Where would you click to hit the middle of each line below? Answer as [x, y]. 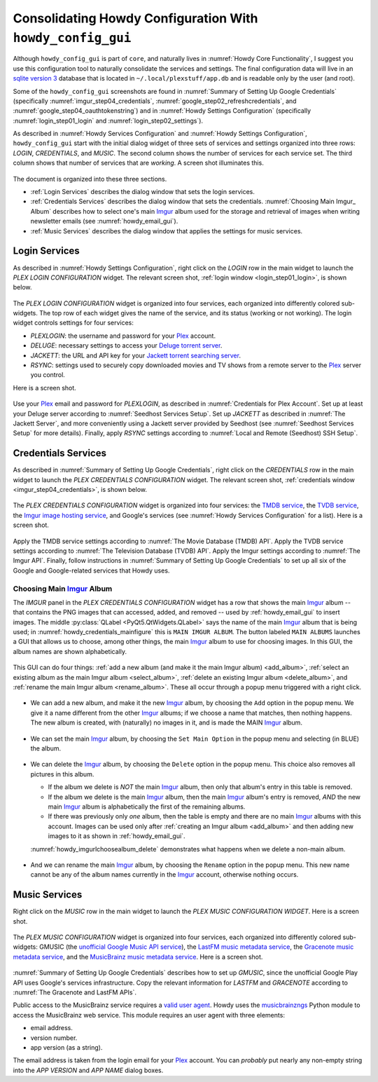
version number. [54, 1038]
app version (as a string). [66, 1047]
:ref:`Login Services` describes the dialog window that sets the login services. [143, 192]
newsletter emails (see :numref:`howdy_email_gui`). [104, 221]
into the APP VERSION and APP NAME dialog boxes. [88, 1070]
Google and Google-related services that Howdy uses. [91, 570]
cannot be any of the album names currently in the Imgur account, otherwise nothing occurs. [164, 875]
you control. [48, 375]
